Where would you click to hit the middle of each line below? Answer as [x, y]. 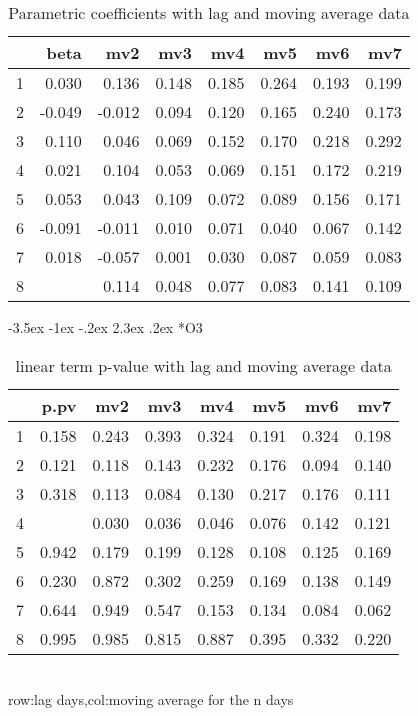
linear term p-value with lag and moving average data [203, 365]
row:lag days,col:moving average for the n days [151, 699]
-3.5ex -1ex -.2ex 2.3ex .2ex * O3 [105, 327]
